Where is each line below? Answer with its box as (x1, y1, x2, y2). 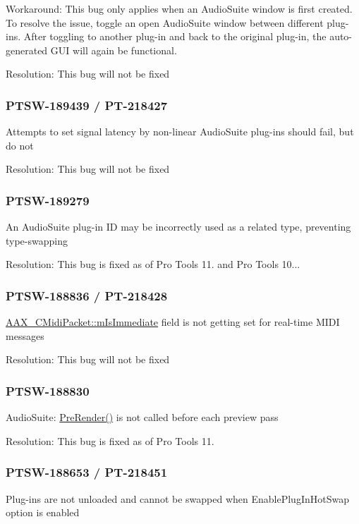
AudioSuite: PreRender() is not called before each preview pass (6, 410, 279, 425)
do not (6, 138, 34, 152)
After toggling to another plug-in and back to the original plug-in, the (23, 29, 327, 44)
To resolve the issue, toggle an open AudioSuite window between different (6, 15, 324, 30)
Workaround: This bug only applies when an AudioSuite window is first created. (6, 1, 353, 16)
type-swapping (6, 233, 68, 248)
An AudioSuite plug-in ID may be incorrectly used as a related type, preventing (6, 219, 351, 234)
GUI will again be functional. (50, 42, 177, 57)
